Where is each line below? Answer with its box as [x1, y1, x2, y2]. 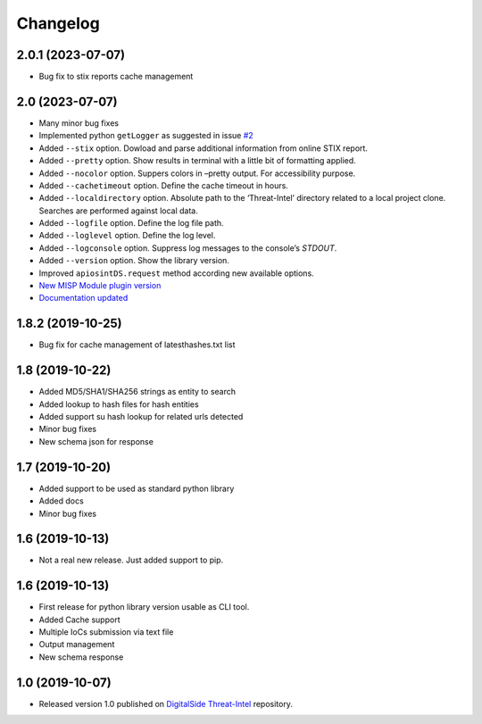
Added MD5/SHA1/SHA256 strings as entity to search [38, 387, 237, 397]
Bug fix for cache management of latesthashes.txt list [38, 339, 236, 350]
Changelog [16, 13, 100, 33]
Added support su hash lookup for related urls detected [38, 412, 244, 422]
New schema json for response [38, 436, 154, 446]
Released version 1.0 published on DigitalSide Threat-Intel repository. [38, 698, 294, 709]
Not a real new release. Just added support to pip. [38, 554, 224, 566]
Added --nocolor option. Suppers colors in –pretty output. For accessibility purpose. [38, 168, 356, 179]
